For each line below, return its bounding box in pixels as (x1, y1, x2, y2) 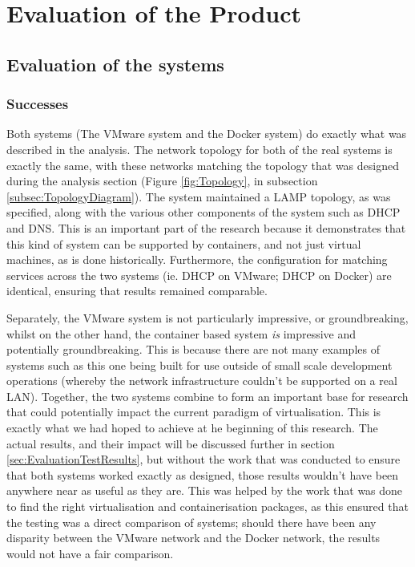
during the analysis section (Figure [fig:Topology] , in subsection (6, 172, 318, 189)
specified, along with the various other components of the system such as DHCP (6, 204, 401, 221)
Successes (6, 94, 69, 114)
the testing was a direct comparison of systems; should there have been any (6, 513, 377, 530)
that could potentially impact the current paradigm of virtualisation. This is (6, 403, 381, 420)
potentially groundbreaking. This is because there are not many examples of (6, 341, 380, 358)
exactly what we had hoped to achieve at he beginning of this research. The (6, 419, 378, 436)
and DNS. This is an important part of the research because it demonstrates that (6, 219, 406, 236)
